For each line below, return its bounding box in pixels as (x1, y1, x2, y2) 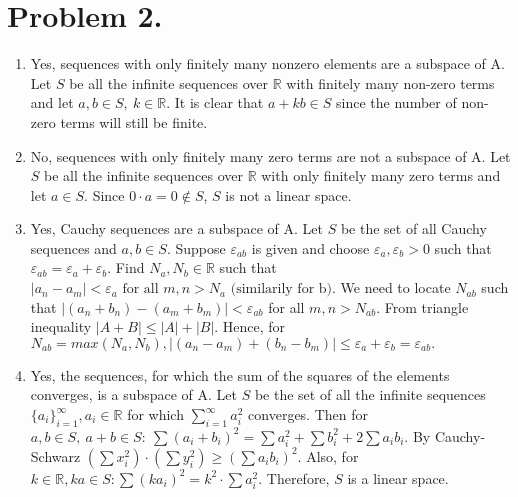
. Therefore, (258, 467, 330, 488)
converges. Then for (248, 404, 368, 425)
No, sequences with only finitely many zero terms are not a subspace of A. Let (30, 145, 511, 166)
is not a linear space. (225, 184, 352, 205)
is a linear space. (347, 467, 449, 488)
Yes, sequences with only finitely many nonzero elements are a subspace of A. (30, 53, 505, 74)
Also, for (306, 445, 359, 466)
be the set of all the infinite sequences (254, 384, 486, 405)
